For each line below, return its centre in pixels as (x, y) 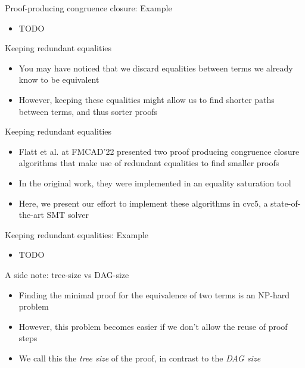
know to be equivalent (59, 79)
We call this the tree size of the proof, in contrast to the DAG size (140, 358)
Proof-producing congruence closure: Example (88, 8)
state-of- (286, 203)
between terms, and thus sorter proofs (88, 111)
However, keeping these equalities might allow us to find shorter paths (147, 99)
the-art (31, 215)
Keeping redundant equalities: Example (77, 234)
